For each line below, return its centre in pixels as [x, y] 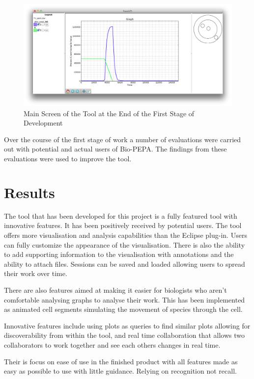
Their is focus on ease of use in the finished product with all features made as [121, 361]
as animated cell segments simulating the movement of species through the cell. [123, 309]
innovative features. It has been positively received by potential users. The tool [123, 225]
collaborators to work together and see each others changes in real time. [112, 344]
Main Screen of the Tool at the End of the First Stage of [109, 113]
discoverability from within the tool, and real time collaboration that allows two [124, 335]
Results [29, 192]
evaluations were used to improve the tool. [68, 159]
